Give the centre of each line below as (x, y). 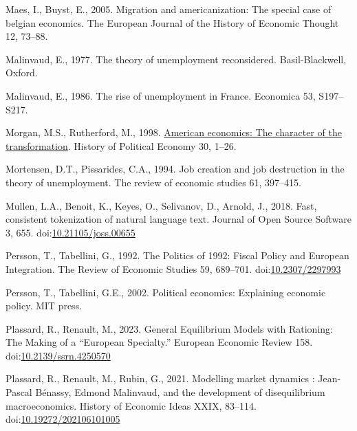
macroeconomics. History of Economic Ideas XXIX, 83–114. (131, 405)
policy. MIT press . (44, 306)
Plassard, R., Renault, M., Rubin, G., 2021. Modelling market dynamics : (160, 378)
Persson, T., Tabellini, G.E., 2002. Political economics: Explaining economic (166, 292)
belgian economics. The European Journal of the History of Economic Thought (172, 22)
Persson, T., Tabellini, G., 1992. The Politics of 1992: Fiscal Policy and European (177, 255)
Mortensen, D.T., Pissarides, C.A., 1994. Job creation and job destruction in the (175, 169)
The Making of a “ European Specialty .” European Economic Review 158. (159, 342)
